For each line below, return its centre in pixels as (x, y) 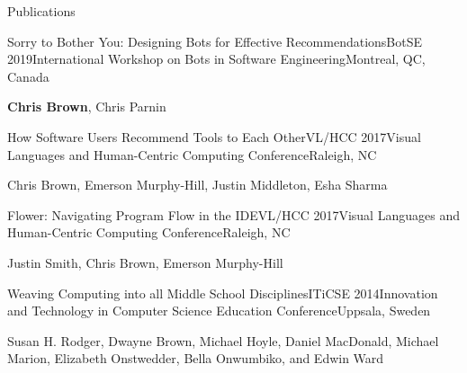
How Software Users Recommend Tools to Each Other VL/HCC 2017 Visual (214, 136)
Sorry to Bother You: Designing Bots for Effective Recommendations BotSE (215, 41)
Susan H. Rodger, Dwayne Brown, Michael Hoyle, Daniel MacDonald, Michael (223, 340)
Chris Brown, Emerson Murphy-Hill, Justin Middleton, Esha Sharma (198, 185)
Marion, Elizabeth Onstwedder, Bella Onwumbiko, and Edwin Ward (196, 358)
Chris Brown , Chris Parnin (87, 107)
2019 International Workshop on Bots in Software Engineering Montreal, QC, (216, 59)
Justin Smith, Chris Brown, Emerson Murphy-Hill (145, 262)
